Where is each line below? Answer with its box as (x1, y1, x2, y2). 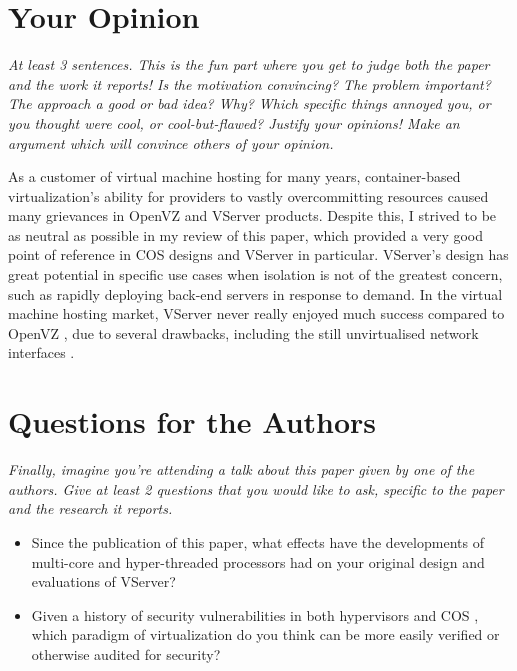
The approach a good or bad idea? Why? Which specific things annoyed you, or (8, 93, 491, 114)
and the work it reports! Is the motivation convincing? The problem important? (8, 73, 491, 94)
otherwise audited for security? (31, 643, 221, 664)
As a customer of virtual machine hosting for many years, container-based (8, 166, 461, 187)
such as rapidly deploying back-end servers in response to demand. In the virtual (8, 283, 503, 304)
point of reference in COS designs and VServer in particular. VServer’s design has (8, 244, 509, 265)
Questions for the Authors (8, 401, 377, 442)
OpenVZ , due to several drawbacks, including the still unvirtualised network (8, 322, 479, 343)
